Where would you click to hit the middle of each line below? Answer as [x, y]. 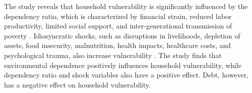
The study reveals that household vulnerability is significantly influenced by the [126, 6]
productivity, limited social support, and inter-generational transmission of [118, 26]
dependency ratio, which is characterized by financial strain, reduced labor [118, 16]
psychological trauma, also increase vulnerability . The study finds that [113, 55]
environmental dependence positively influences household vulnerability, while [123, 65]
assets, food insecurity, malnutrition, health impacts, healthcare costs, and [118, 45]
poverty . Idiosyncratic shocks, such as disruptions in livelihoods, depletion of [122, 35]
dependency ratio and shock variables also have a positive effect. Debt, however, [126, 75]
